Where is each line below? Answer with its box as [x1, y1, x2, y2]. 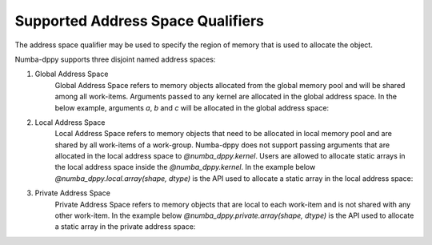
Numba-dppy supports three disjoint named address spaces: [14, 54, 216, 64]
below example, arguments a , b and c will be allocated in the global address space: [54, 102, 330, 112]
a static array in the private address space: [54, 222, 196, 231]
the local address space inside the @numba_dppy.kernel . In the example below [54, 163, 316, 172]
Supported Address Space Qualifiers [14, 12, 264, 30]
